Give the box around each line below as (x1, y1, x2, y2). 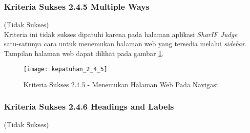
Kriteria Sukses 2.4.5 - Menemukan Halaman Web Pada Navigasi (23, 79, 218, 90)
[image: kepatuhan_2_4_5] (23, 65, 107, 73)
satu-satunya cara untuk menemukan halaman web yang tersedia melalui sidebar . (4, 38, 247, 49)
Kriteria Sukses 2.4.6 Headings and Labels (4, 100, 174, 112)
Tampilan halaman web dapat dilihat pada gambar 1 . (4, 48, 164, 58)
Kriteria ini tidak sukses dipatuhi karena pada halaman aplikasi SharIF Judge (4, 29, 238, 39)
